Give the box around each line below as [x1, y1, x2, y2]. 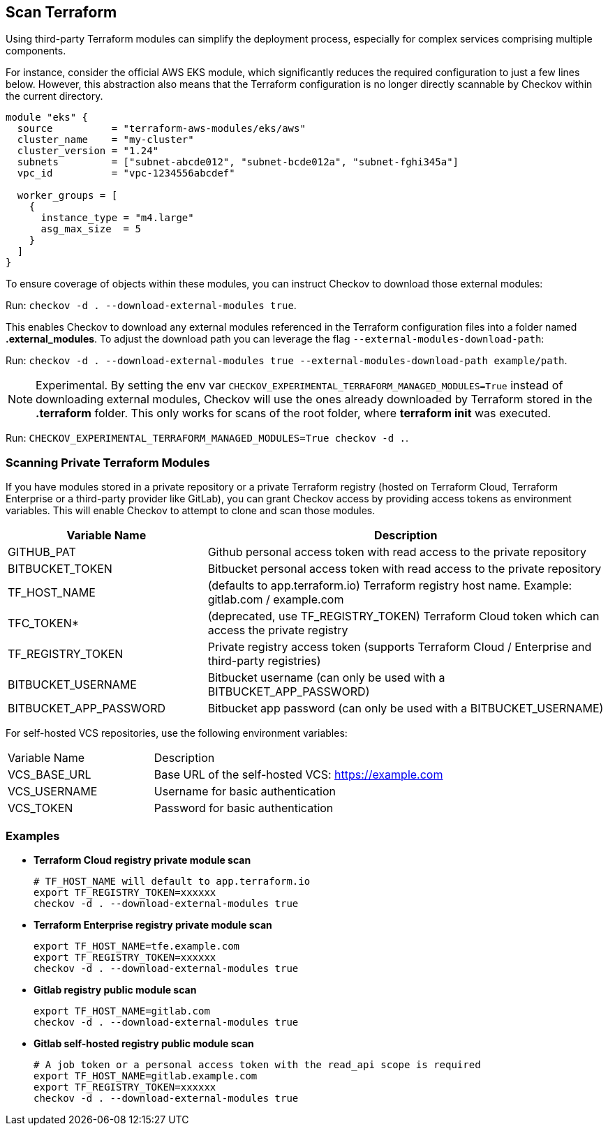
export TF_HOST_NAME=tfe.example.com [34, 940, 240, 952]
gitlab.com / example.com [207, 592, 344, 607]
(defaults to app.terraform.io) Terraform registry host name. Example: [207, 578, 572, 593]
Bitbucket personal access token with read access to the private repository [207, 562, 602, 576]
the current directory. [6, 90, 103, 103]
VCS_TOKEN [8, 801, 73, 816]
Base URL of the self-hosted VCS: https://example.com [154, 767, 443, 782]
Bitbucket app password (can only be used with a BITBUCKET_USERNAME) [207, 701, 604, 716]
